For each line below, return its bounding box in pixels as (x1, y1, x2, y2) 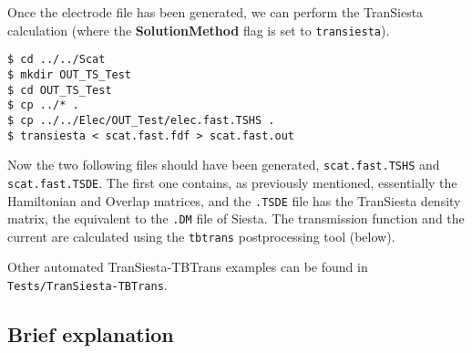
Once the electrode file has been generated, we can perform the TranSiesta (7, 3, 424, 21)
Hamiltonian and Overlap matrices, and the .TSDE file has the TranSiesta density (7, 191, 461, 210)
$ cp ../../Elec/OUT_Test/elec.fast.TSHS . (7, 113, 275, 127)
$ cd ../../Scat (7, 53, 106, 67)
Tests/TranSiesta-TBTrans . (7, 275, 168, 295)
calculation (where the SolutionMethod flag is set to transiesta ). (7, 20, 390, 39)
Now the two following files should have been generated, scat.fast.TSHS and (7, 155, 440, 174)
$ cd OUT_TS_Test (7, 83, 112, 97)
